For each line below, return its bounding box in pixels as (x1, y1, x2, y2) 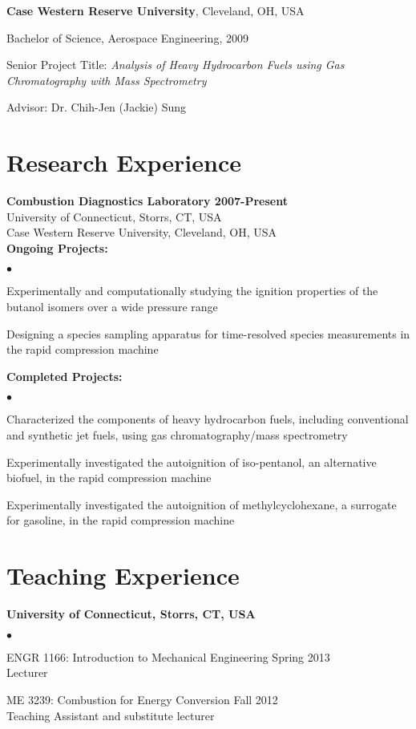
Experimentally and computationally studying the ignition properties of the (6, 282, 378, 299)
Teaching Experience (6, 559, 240, 592)
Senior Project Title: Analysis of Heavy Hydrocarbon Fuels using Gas (6, 56, 345, 73)
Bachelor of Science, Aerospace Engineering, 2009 (6, 29, 248, 46)
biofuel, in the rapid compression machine (6, 469, 212, 486)
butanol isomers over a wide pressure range (6, 298, 218, 315)
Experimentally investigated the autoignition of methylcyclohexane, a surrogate (6, 496, 397, 512)
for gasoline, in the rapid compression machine (6, 512, 235, 529)
